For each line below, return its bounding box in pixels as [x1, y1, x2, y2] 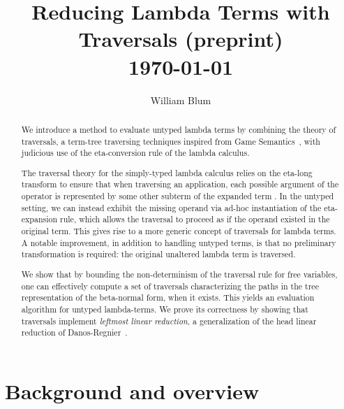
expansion [21, 213, 58, 225]
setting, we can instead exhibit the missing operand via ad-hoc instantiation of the [21, 201, 322, 213]
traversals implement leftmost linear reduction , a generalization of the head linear [21, 315, 317, 327]
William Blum [150, 92, 211, 107]
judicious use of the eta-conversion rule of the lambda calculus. [21, 147, 250, 159]
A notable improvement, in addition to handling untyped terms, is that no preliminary [21, 236, 336, 248]
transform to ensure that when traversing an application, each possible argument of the [21, 178, 339, 190]
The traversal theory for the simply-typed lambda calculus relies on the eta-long [21, 166, 313, 178]
